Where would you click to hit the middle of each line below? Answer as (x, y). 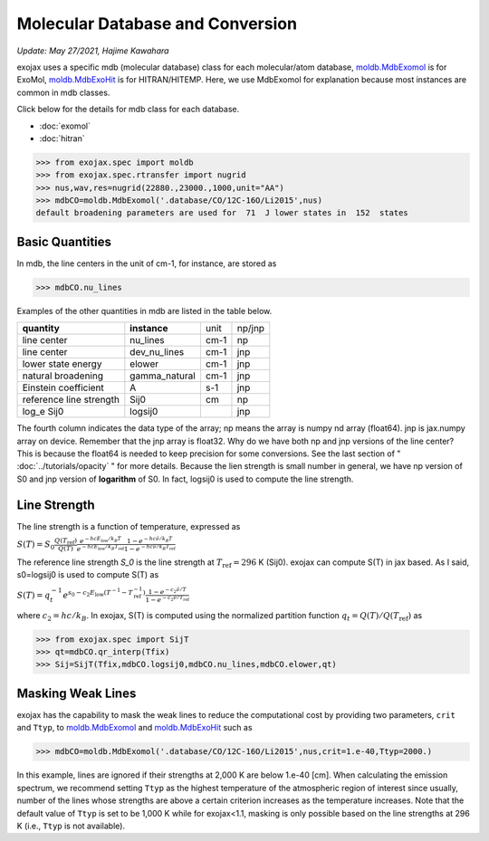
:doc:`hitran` (62, 138)
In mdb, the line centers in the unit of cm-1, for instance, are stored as (147, 263)
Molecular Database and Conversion (157, 24)
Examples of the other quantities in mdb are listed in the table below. (144, 311)
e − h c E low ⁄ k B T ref (101, 548)
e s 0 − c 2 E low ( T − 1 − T (98, 593)
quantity (41, 329)
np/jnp (251, 329)
